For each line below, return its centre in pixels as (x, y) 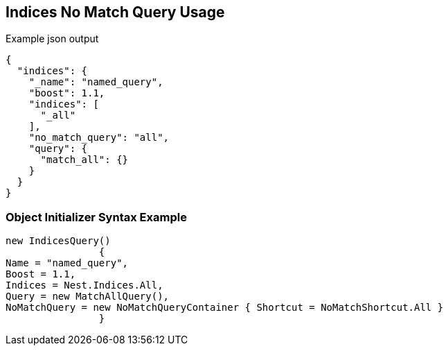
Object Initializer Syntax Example (96, 217)
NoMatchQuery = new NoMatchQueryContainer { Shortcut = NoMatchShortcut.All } (225, 308)
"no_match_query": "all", (99, 138)
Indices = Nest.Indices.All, (84, 285)
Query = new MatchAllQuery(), (88, 297)
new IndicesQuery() (58, 241)
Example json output (52, 39)
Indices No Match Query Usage (115, 12)
